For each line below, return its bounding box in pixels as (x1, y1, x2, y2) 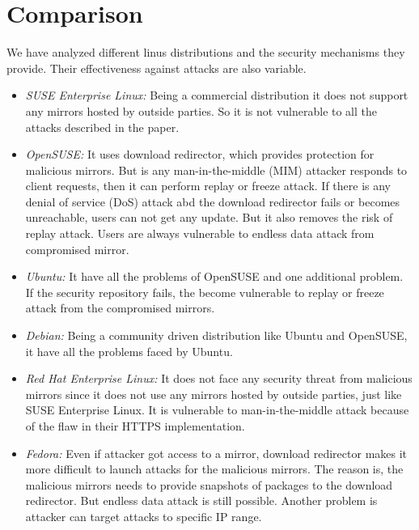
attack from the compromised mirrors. (25, 299, 215, 316)
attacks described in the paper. (25, 118, 180, 135)
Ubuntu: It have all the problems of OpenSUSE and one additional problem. (25, 268, 404, 285)
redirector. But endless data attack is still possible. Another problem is (25, 492, 378, 509)
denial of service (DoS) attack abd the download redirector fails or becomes (25, 193, 400, 210)
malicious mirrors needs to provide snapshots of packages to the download (25, 476, 393, 493)
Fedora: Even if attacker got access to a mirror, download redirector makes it (25, 444, 408, 461)
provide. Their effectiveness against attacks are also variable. (6, 59, 307, 76)
